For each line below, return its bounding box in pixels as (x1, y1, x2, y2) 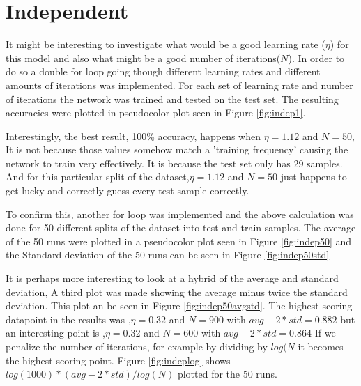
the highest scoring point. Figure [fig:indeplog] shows (6, 353, 231, 367)
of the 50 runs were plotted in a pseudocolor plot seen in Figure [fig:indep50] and (6, 233, 352, 248)
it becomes (298, 339, 344, 353)
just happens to (280, 169, 347, 184)
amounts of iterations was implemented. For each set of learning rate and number (6, 77, 353, 92)
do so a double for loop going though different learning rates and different (6, 64, 321, 79)
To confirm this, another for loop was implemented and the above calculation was (6, 206, 354, 221)
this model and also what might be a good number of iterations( (6, 50, 281, 65)
